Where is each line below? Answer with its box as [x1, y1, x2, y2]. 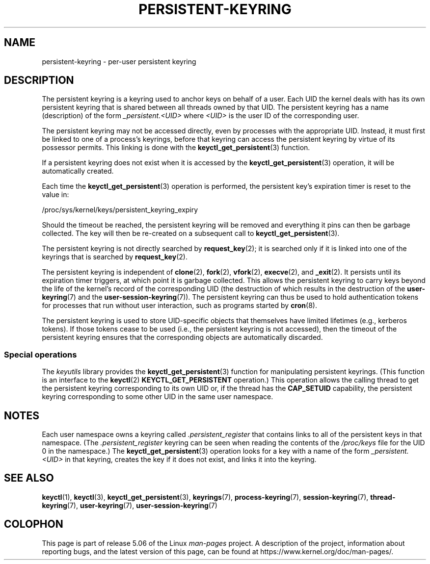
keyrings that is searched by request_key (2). [42, 253, 188, 261]
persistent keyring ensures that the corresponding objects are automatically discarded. [42, 333, 323, 342]
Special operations [4, 349, 77, 359]
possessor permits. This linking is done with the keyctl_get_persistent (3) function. [42, 143, 310, 152]
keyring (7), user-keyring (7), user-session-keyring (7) [42, 501, 217, 510]
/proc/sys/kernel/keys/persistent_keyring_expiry [42, 205, 198, 214]
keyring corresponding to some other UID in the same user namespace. [42, 392, 273, 401]
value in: [42, 190, 69, 199]
